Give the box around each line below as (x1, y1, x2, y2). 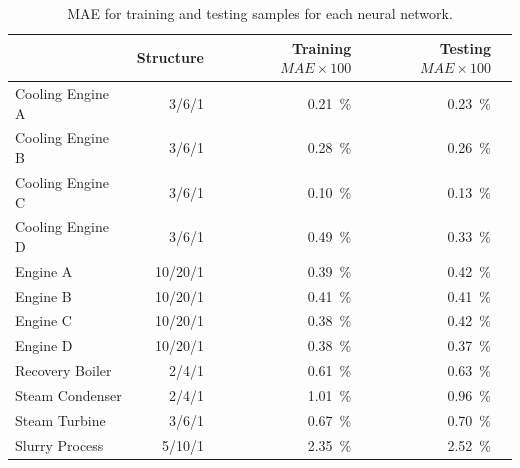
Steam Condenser (15, 385, 122, 405)
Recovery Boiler (15, 360, 112, 381)
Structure (136, 47, 204, 68)
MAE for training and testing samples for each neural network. (67, 3, 453, 23)
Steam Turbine (15, 409, 106, 430)
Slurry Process (15, 434, 104, 455)
